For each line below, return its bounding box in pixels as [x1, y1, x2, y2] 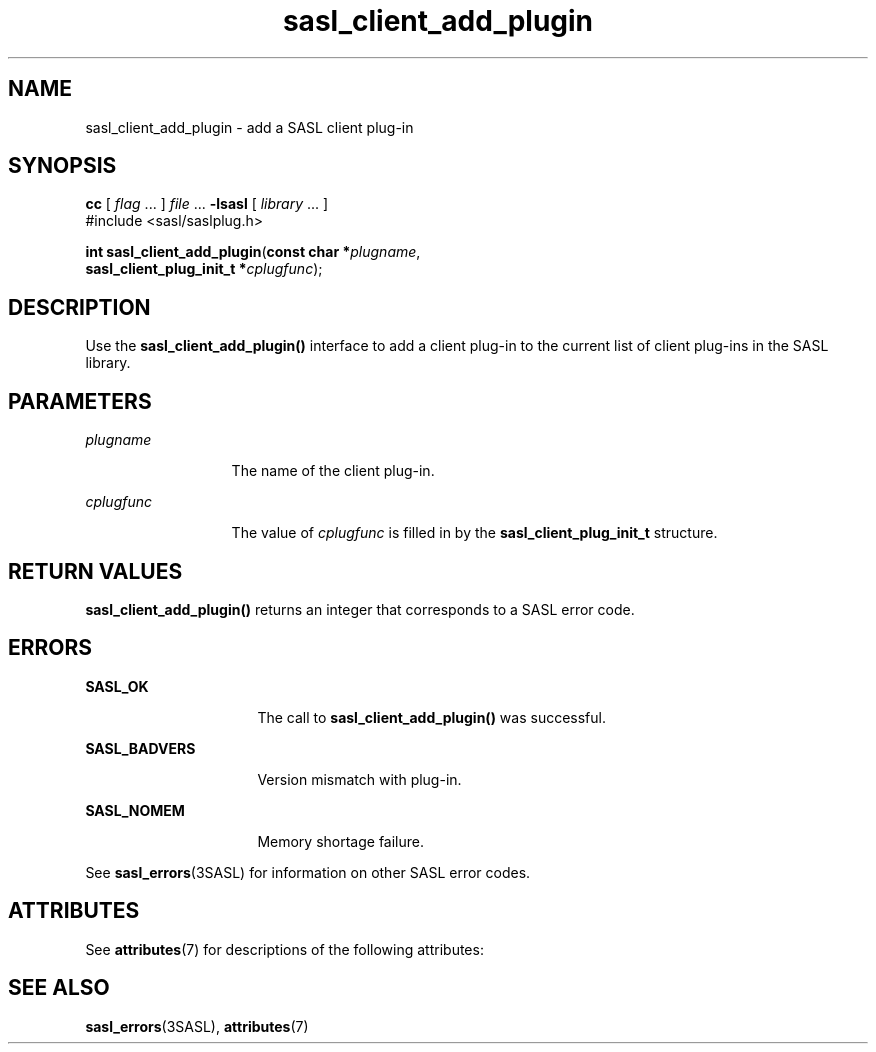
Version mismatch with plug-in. [257, 770, 462, 788]
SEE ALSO [8, 975, 110, 1001]
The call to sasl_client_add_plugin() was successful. [257, 708, 606, 726]
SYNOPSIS [8, 153, 117, 179]
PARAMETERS [8, 388, 152, 414]
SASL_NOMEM [85, 801, 185, 819]
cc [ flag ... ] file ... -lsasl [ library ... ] [85, 195, 329, 213]
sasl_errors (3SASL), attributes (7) [85, 1017, 309, 1035]
